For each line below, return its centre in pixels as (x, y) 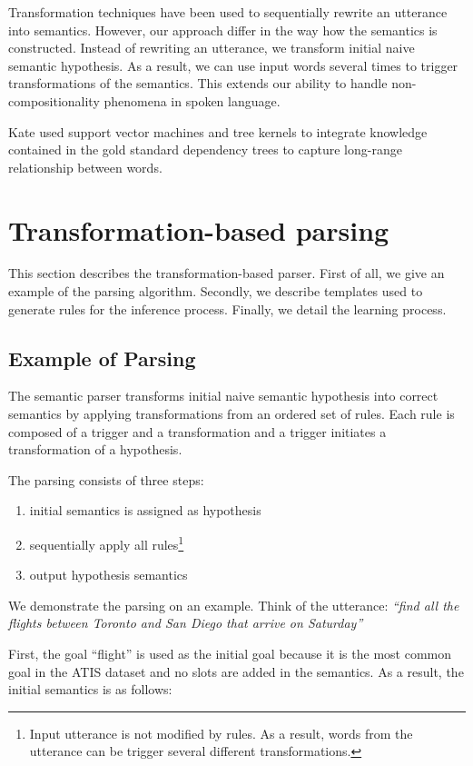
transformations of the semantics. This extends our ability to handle (198, 83)
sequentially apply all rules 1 (107, 543)
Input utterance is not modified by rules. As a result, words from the (221, 733)
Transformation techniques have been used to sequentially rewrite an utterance (228, 12)
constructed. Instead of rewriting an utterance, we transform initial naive (212, 48)
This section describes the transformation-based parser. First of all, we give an (227, 273)
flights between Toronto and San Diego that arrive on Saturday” (186, 623)
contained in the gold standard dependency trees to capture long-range (205, 149)
